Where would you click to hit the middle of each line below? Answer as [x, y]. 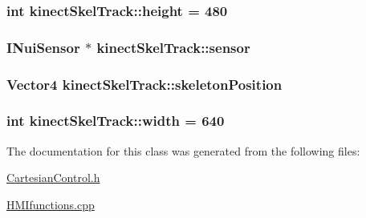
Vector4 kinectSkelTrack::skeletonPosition [144, 84]
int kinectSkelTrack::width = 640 [116, 121]
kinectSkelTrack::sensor [173, 47]
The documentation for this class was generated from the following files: [183, 150]
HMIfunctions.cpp [51, 204]
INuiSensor [43, 47]
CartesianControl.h [53, 178]
